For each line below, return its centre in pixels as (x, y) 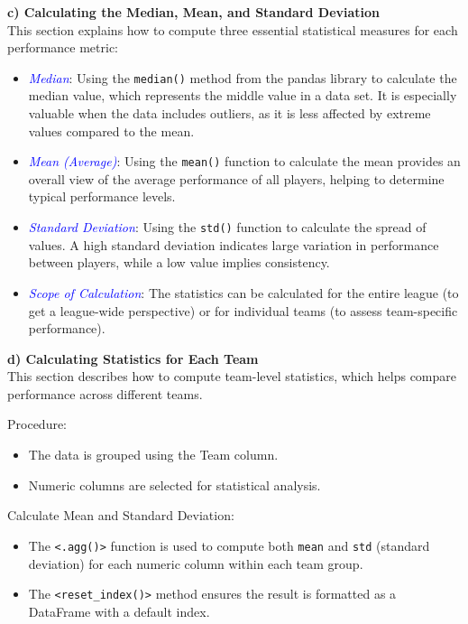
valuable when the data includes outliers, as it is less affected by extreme (229, 113)
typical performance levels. (102, 196)
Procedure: (37, 424)
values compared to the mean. (111, 130)
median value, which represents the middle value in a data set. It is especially (243, 95)
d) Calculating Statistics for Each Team (133, 358)
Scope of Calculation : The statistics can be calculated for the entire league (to (243, 292)
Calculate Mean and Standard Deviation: (121, 515)
